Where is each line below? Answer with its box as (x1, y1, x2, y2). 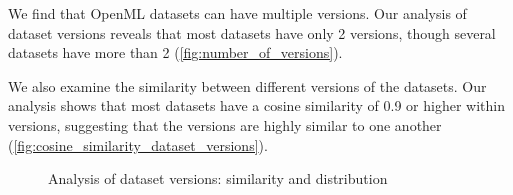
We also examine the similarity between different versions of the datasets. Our (8, 75, 487, 96)
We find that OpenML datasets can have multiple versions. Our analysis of (8, 3, 467, 23)
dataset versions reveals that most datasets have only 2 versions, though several (8, 22, 496, 43)
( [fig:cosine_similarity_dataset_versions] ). (8, 134, 268, 155)
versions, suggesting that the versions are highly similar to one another (8, 114, 442, 135)
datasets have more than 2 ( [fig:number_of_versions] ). (8, 42, 343, 63)
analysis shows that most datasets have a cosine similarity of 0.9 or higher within (8, 95, 505, 116)
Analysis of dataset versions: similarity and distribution (48, 168, 388, 189)
